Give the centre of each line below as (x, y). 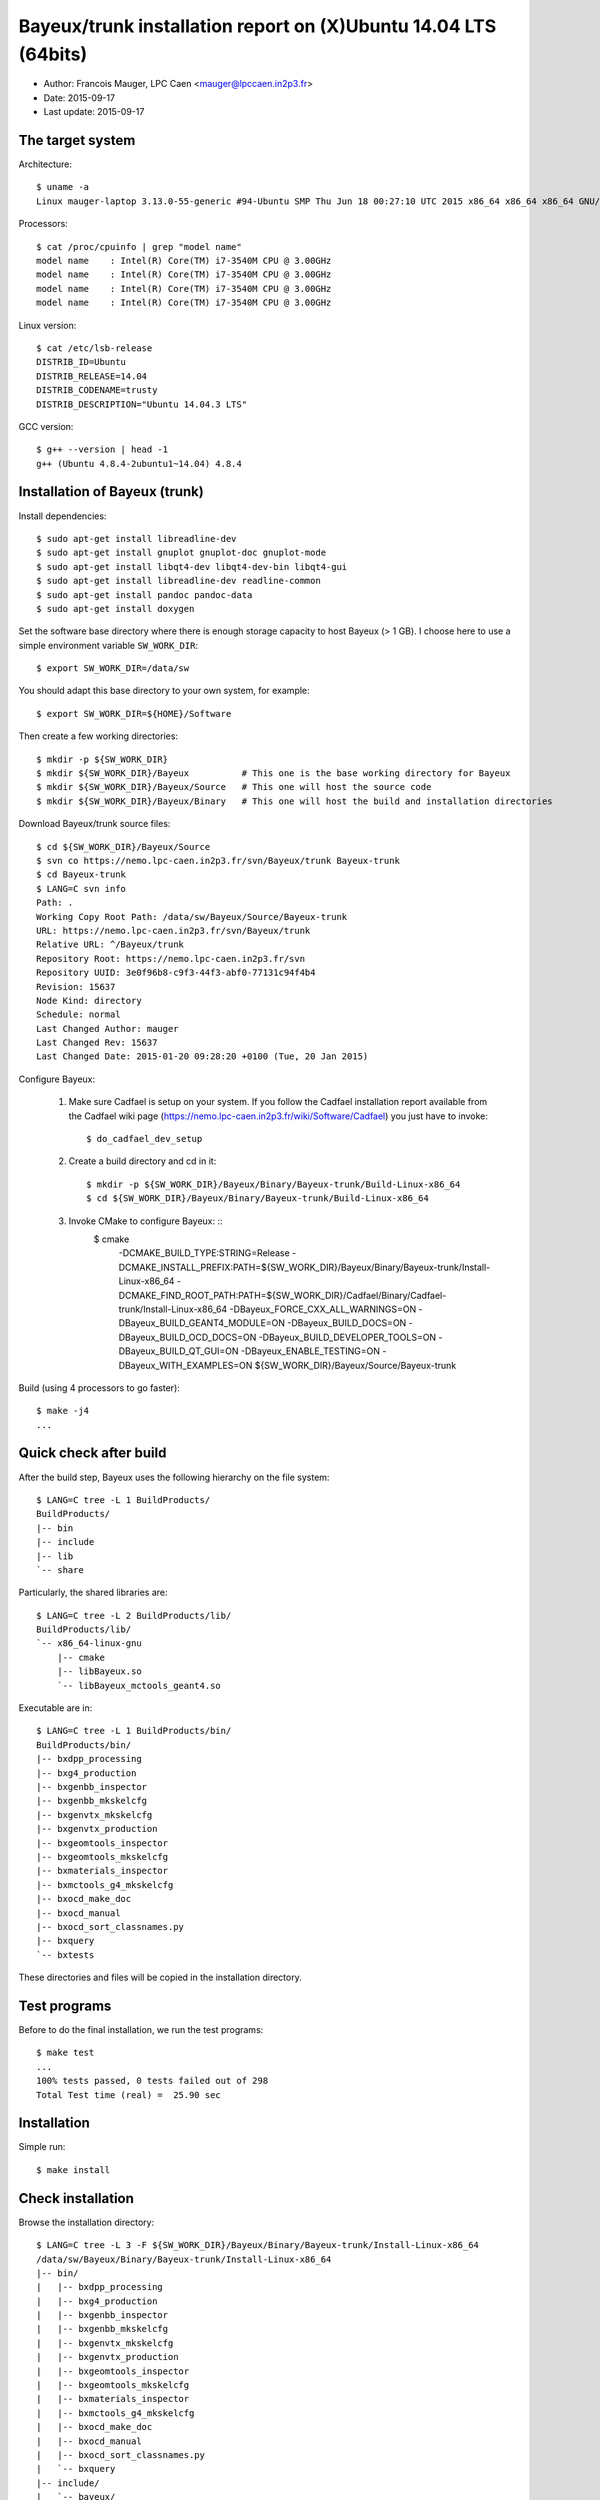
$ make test (65, 2053)
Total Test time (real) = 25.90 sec (129, 2094)
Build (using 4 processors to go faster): (99, 1387)
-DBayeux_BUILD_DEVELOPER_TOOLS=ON (347, 1337)
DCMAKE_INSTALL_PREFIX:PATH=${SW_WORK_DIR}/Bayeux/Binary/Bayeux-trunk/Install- (304, 1267)
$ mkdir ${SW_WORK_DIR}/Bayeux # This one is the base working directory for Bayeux (273, 773)
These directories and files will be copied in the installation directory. (160, 1977)
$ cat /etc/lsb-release (94, 348)
